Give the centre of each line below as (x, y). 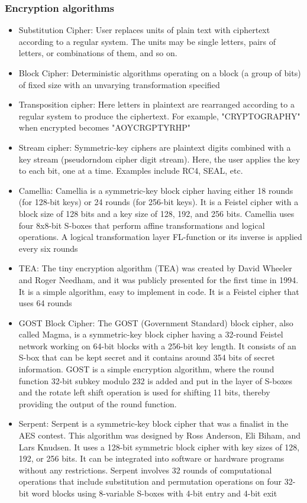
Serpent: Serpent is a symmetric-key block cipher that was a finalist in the (153, 424)
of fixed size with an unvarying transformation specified (119, 84)
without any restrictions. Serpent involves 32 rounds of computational (145, 470)
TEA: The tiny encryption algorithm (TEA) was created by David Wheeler (155, 268)
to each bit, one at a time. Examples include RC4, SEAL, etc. (131, 171)
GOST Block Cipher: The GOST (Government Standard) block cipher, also (156, 322)
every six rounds (48, 248)
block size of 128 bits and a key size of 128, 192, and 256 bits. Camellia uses (156, 213)
